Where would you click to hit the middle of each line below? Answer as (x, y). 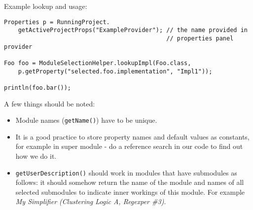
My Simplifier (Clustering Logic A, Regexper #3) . (91, 201)
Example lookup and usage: (46, 6)
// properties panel (200, 38)
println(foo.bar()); (38, 87)
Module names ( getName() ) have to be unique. (86, 120)
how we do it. (36, 156)
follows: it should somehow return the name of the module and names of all (130, 182)
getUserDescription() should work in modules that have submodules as (126, 172)
